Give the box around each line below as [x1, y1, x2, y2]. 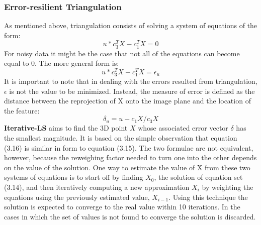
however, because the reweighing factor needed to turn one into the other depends [4, 152, 257, 163]
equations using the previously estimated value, [4, 191, 150, 202]
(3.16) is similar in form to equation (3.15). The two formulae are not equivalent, [4, 142, 253, 153]
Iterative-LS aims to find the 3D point [4, 123, 128, 133]
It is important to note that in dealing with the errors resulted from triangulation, [4, 76, 257, 86]
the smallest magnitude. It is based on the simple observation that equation [4, 133, 237, 143]
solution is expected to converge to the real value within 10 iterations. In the [4, 201, 240, 212]
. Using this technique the [168, 191, 248, 202]
